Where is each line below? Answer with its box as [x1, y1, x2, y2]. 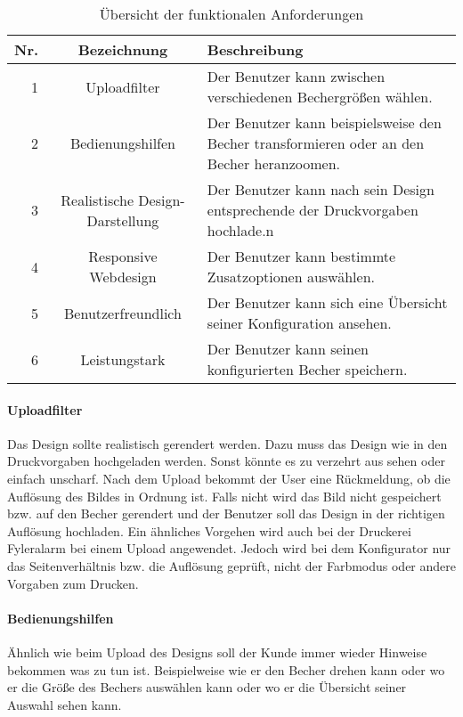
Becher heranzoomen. [207, 153, 341, 174]
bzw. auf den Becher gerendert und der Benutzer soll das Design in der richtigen [7, 504, 445, 523]
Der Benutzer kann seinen [207, 338, 369, 359]
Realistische [61, 189, 134, 210]
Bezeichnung [77, 39, 168, 60]
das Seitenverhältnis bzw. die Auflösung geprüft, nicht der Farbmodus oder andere [7, 556, 457, 574]
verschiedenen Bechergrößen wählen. [207, 86, 433, 107]
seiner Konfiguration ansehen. [207, 313, 392, 333]
